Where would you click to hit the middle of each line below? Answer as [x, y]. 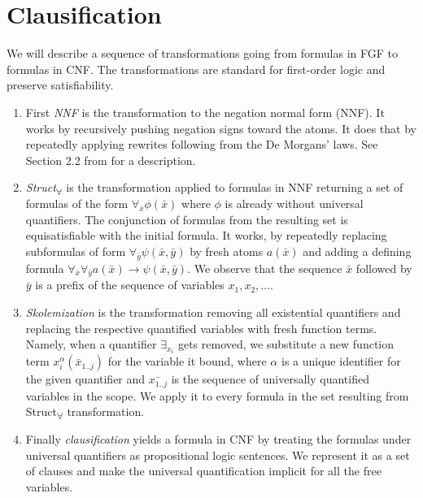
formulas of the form [77, 204]
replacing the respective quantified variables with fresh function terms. [201, 328]
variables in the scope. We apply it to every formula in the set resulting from [217, 395]
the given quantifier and [85, 379]
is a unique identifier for [341, 361]
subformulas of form [76, 251]
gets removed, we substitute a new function [286, 344]
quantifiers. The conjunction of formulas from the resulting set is [187, 219]
